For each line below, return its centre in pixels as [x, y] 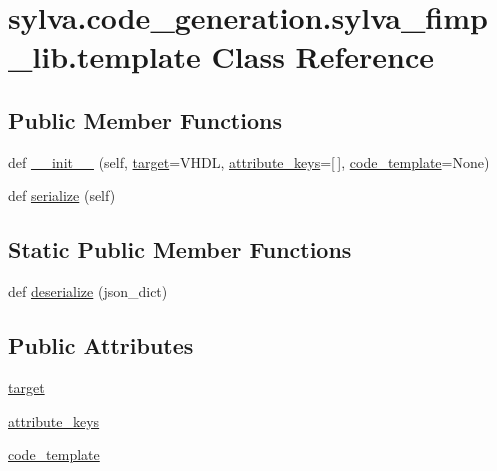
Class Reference [323, 56]
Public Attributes [101, 345]
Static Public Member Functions [180, 249]
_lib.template [104, 56]
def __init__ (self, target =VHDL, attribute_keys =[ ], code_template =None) [249, 161]
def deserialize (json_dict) [88, 291]
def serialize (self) [62, 195]
